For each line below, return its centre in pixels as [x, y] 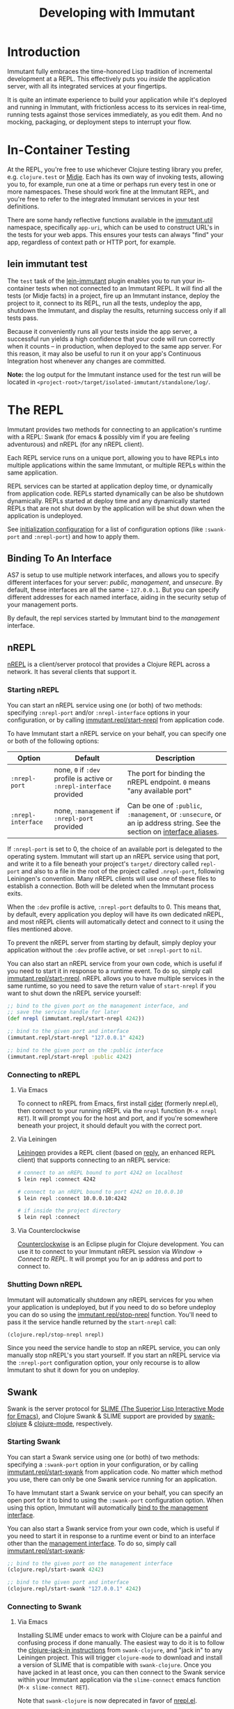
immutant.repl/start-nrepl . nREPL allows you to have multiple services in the [116, 978]
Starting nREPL [33, 690]
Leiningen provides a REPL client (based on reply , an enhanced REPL [116, 1152]
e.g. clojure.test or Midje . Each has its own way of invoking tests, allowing [116, 176]
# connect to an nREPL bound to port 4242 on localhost [100, 1172]
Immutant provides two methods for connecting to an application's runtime [115, 429]
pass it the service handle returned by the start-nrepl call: [92, 1321]
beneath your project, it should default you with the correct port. [109, 1125]
